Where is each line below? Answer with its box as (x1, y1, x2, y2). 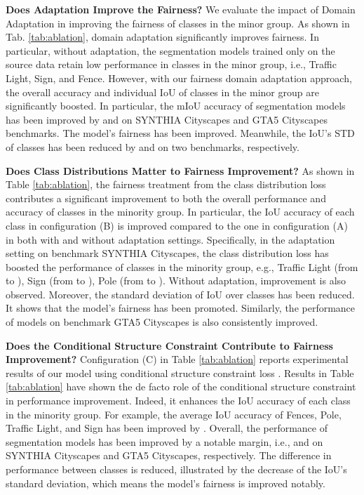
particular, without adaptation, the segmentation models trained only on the (6, 43, 335, 58)
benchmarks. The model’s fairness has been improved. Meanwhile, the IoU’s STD (6, 126, 355, 140)
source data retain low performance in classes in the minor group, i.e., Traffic (6, 57, 337, 72)
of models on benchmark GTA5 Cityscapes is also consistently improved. (6, 315, 318, 329)
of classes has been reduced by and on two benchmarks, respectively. (6, 139, 299, 154)
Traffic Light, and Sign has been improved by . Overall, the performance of (6, 421, 328, 435)
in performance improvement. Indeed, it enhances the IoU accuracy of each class (6, 393, 351, 408)
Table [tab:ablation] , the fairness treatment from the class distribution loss (6, 177, 326, 192)
